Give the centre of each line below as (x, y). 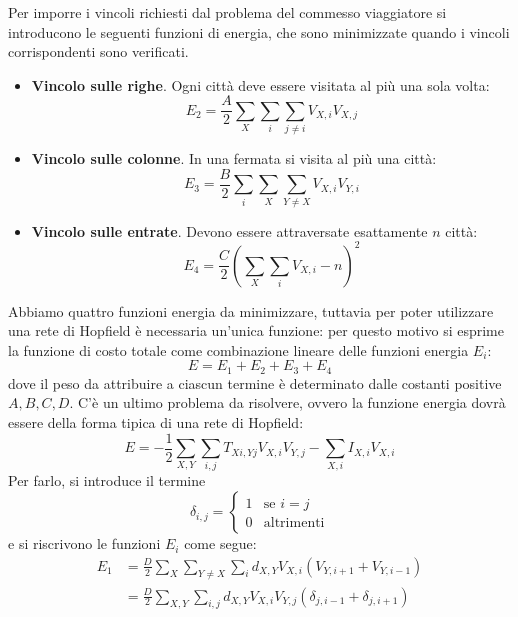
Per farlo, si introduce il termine (107, 480)
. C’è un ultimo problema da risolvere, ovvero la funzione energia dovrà (287, 402)
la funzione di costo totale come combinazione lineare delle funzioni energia (238, 349)
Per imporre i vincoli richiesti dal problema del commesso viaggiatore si (227, 12)
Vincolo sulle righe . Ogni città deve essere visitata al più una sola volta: (260, 84)
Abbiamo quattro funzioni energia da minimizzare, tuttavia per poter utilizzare (251, 310)
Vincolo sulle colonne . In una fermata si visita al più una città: (234, 158)
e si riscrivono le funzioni (84, 543)
